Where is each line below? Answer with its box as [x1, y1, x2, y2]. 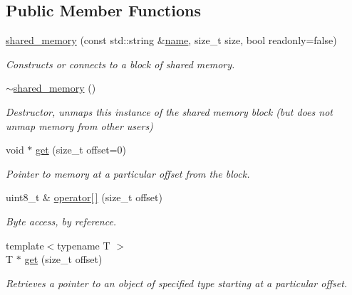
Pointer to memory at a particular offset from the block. [6, 166, 250, 181]
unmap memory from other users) [6, 118, 153, 133]
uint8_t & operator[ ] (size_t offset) [6, 190, 162, 205]
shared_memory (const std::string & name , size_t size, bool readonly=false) [6, 33, 337, 48]
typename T [57, 237, 110, 252]
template [6, 237, 44, 252]
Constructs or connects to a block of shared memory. [6, 56, 235, 71]
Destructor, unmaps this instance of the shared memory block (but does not [6, 104, 333, 119]
